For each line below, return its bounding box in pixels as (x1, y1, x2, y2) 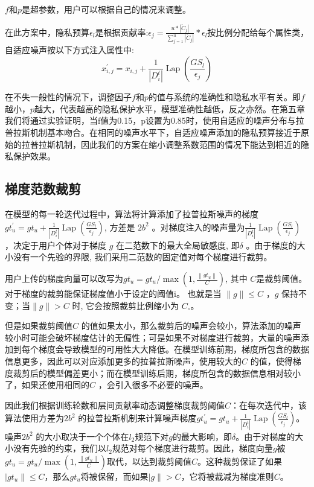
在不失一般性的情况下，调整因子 (5, 91, 132, 103)
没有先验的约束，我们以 (13, 442, 106, 454)
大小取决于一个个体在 (44, 430, 129, 442)
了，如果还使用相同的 (5, 378, 89, 391)
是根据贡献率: (95, 25, 149, 38)
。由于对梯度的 (235, 430, 295, 442)
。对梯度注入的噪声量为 (152, 220, 245, 233)
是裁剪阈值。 (256, 272, 307, 284)
